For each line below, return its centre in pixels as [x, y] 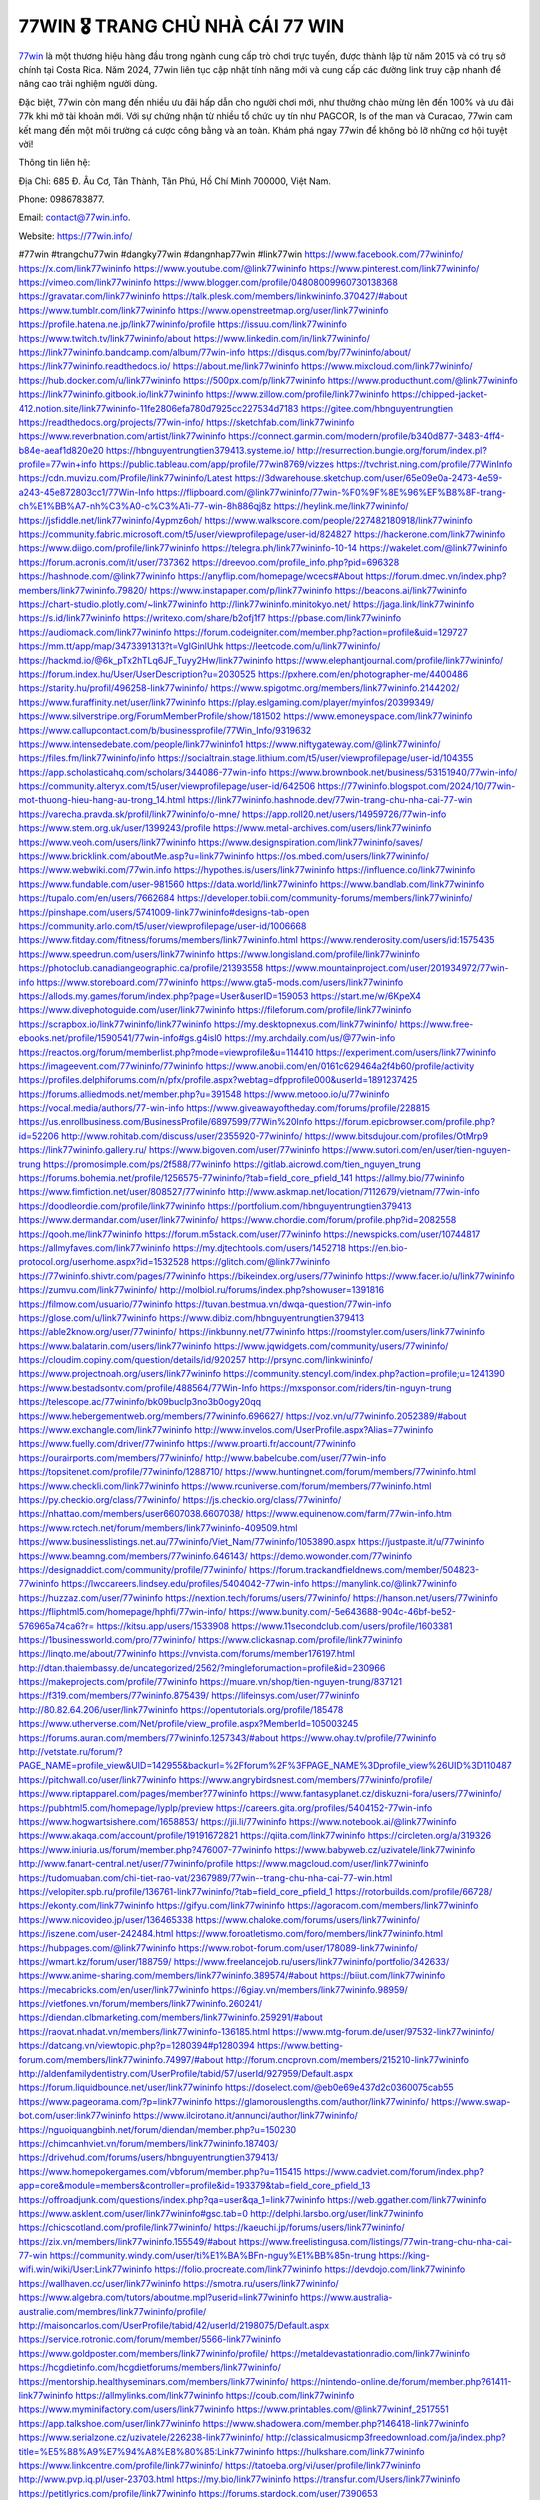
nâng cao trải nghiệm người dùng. [88, 84]
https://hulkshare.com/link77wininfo [350, 2451]
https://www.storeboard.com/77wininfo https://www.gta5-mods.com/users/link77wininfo [220, 982]
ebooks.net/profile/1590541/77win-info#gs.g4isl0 [120, 1038]
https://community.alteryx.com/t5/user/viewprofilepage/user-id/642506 [167, 786]
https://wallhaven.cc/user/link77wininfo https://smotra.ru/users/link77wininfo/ [178, 2283]
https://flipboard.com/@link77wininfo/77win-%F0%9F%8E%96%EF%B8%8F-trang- [331, 492]
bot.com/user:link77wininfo [75, 2116]
